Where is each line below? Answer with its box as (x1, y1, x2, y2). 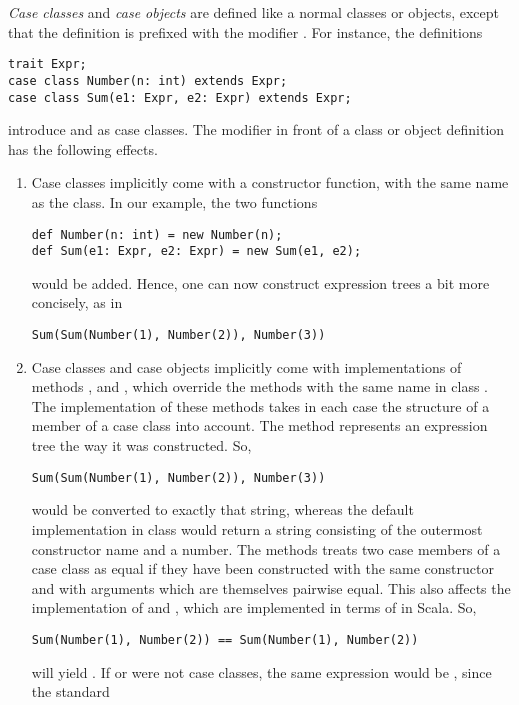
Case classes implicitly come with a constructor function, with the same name (31, 172, 509, 193)
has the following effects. (8, 138, 158, 159)
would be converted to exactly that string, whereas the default (31, 499, 414, 520)
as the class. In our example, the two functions (31, 191, 318, 212)
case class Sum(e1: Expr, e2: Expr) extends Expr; (8, 90, 352, 105)
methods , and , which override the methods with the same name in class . (31, 376, 488, 397)
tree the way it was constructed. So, (31, 435, 252, 456)
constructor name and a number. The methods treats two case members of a (31, 538, 501, 559)
